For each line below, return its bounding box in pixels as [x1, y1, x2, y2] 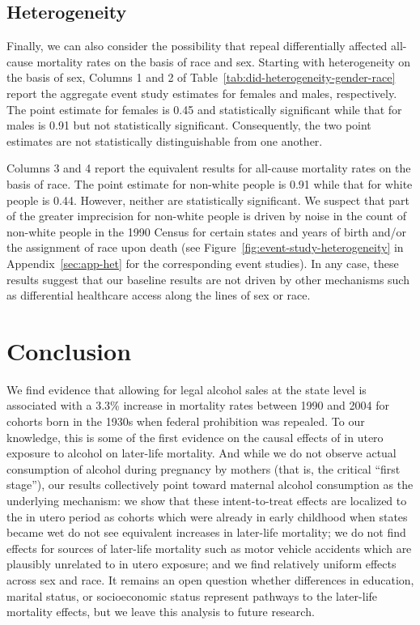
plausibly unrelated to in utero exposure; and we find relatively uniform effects [6, 555, 397, 572]
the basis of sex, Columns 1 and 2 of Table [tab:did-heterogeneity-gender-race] [6, 69, 396, 86]
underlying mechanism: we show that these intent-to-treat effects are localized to [6, 491, 407, 508]
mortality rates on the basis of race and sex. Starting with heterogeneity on [36, 53, 411, 70]
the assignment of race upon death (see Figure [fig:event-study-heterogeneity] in [6, 239, 404, 256]
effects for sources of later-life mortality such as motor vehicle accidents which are [6, 539, 412, 556]
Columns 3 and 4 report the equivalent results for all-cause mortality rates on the [6, 159, 411, 176]
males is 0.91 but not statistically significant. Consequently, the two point [6, 117, 371, 134]
